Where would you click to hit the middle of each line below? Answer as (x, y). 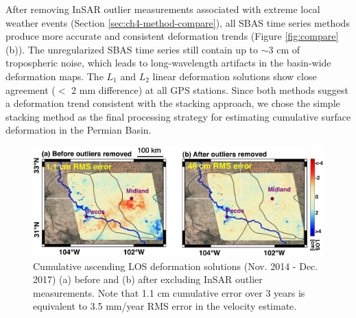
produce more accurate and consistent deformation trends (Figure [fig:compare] (172, 36)
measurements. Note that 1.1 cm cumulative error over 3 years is (169, 292)
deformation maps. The (55, 76)
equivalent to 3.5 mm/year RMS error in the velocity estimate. (165, 306)
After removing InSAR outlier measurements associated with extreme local (163, 9)
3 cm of (284, 49)
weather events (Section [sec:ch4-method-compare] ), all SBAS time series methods (178, 22)
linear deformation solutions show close (235, 76)
